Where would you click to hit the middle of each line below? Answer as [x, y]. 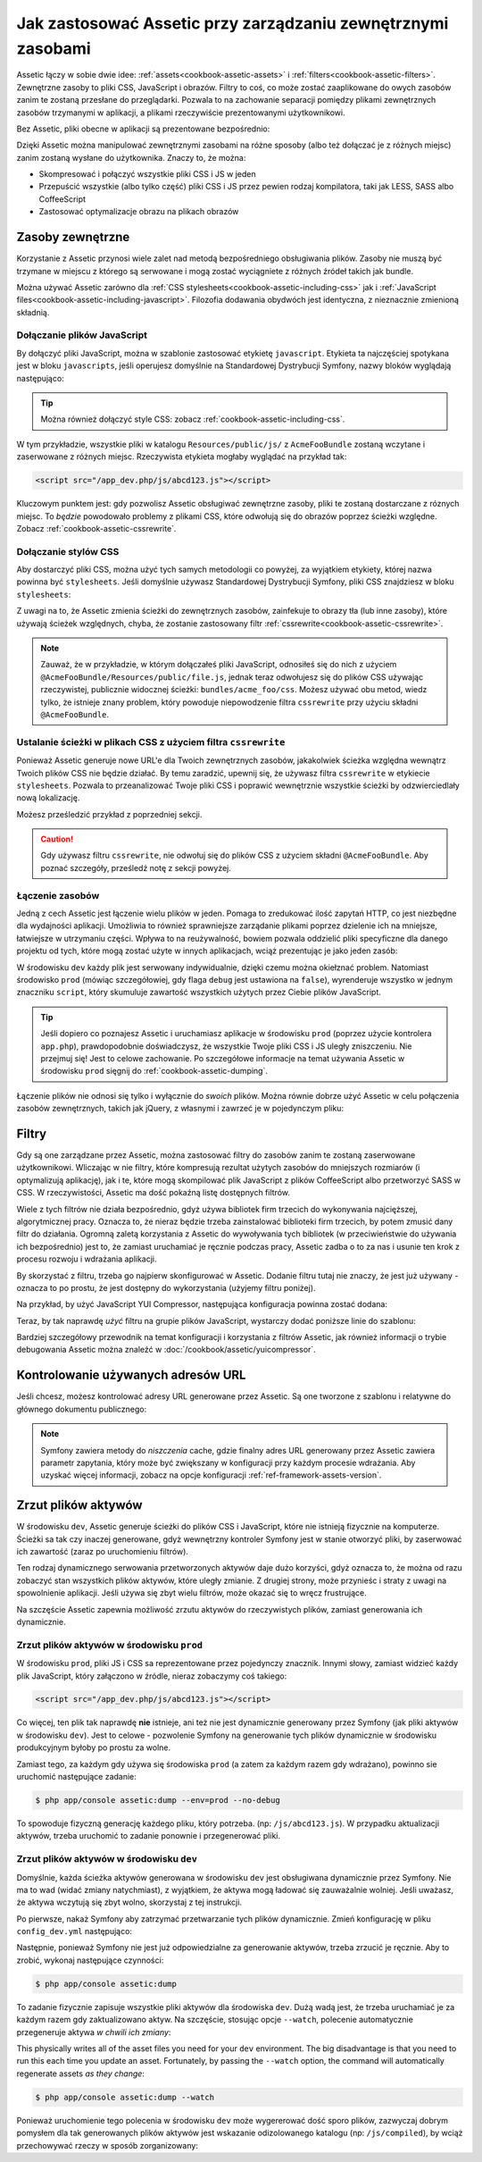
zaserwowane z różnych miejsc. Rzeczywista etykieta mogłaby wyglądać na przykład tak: [182, 457]
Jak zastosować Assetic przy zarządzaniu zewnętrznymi [233, 23]
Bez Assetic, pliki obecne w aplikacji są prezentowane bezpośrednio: [143, 129]
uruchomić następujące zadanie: [77, 1777]
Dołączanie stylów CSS [68, 551]
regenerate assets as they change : [80, 2074]
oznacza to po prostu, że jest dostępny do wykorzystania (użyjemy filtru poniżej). [166, 1287]
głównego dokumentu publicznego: [82, 1409]
